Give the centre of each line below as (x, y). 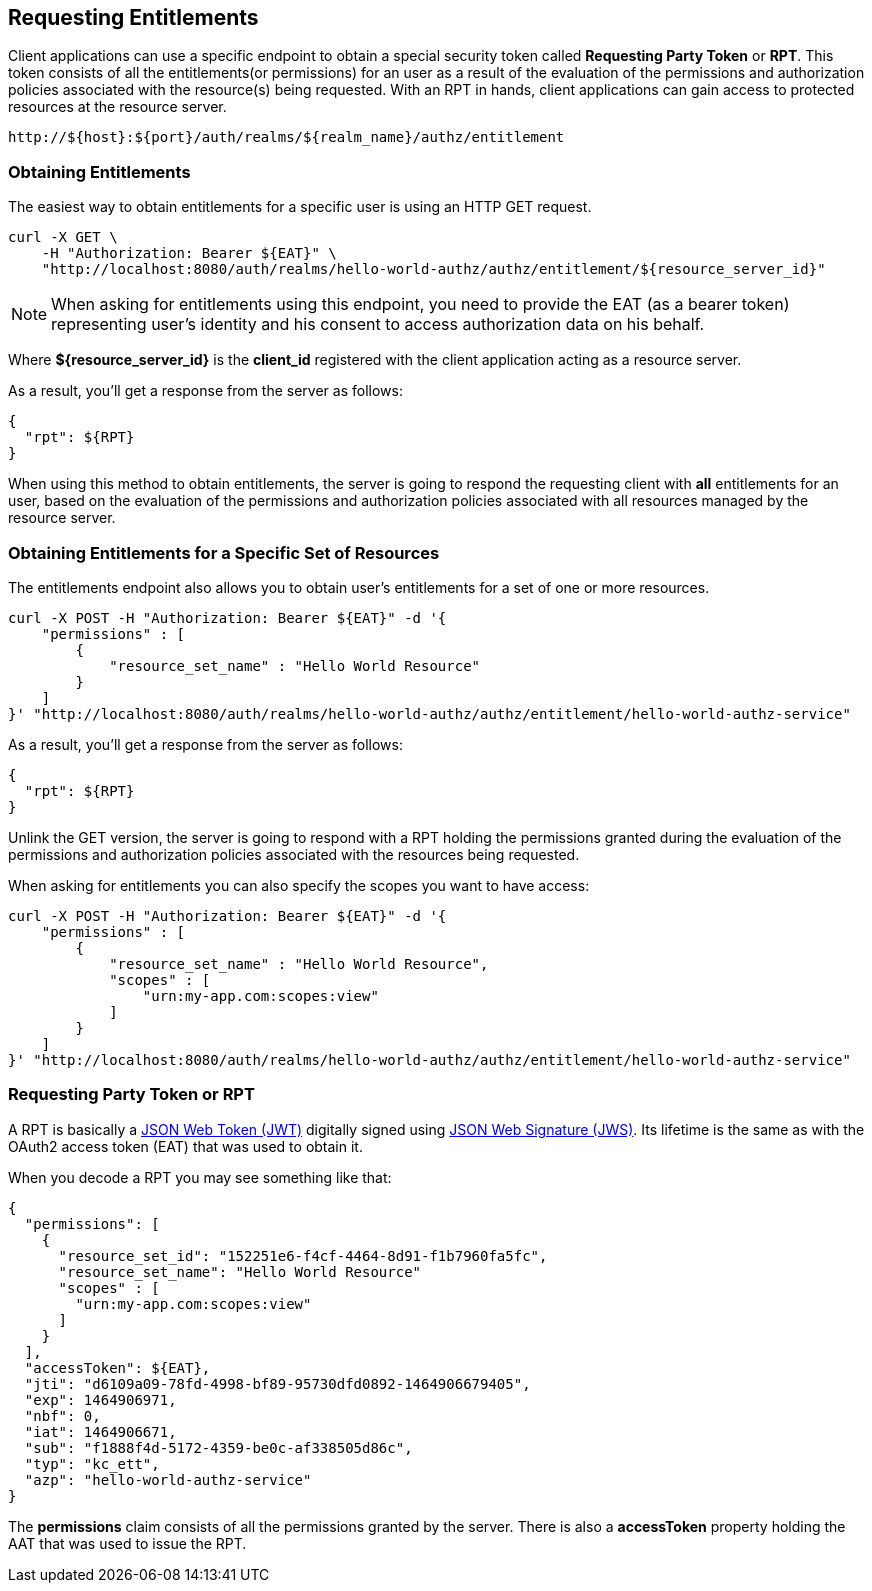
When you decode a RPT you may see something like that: (200, 1177)
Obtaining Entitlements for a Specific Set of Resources (224, 552)
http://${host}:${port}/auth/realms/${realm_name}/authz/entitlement (286, 137)
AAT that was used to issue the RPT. (127, 1543)
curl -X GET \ (63, 237)
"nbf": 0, (62, 1415)
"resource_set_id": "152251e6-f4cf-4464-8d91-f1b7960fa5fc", (303, 1255)
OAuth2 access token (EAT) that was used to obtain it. (185, 1146)
